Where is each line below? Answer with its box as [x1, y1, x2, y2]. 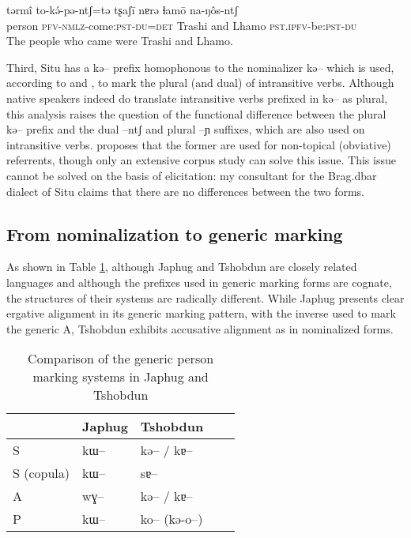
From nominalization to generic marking [6, 221, 343, 246]
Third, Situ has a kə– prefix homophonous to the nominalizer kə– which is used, [6, 58, 394, 75]
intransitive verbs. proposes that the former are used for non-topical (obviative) [6, 136, 391, 152]
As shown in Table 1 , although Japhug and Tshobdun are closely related [6, 258, 357, 275]
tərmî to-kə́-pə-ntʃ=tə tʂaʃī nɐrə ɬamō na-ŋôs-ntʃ [6, 2, 239, 17]
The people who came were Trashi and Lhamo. [6, 32, 233, 49]
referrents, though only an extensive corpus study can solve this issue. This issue [6, 152, 396, 168]
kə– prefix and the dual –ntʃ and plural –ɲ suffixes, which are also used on [6, 121, 365, 137]
